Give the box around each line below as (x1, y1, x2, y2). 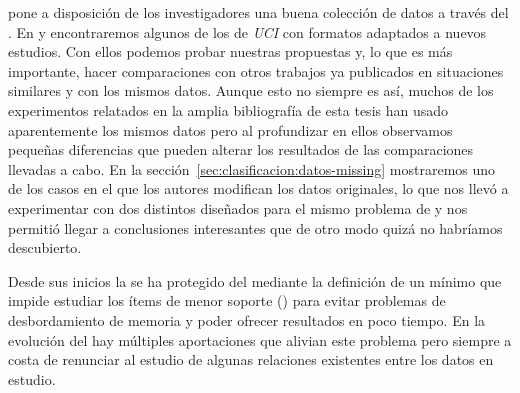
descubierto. (8, 237, 82, 258)
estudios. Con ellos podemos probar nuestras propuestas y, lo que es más (8, 41, 453, 62)
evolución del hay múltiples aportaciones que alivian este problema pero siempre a (8, 329, 512, 350)
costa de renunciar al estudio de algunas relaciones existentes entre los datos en (8, 349, 494, 370)
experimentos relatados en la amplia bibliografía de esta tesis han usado (8, 99, 449, 120)
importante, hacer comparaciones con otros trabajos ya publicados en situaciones (8, 60, 504, 81)
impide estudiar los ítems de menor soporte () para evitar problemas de (8, 290, 446, 311)
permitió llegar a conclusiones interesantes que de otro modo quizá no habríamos (8, 217, 503, 238)
